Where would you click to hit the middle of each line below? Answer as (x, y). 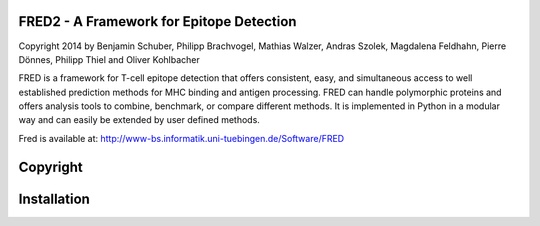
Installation (54, 198)
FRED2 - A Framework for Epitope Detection (157, 21)
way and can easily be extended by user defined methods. (139, 120)
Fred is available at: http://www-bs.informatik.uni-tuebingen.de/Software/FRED (181, 138)
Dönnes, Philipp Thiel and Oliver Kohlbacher (109, 59)
